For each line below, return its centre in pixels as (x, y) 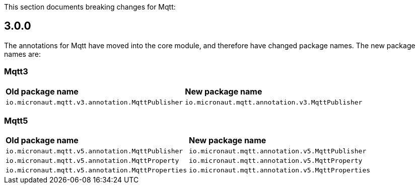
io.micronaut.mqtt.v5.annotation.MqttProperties (96, 170)
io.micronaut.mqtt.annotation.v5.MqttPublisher (278, 151)
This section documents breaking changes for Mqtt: (90, 7)
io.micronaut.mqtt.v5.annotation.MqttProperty (92, 161)
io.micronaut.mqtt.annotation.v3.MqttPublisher (274, 102)
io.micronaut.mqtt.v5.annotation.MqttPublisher (94, 151)
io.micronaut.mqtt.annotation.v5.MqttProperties (280, 170)
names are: (22, 54)
